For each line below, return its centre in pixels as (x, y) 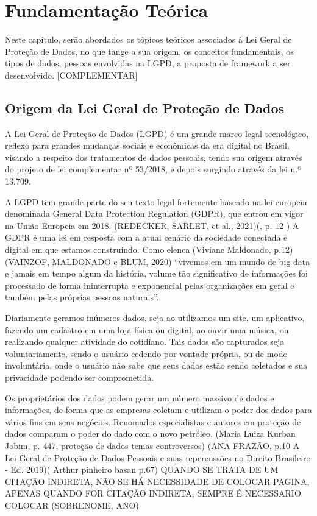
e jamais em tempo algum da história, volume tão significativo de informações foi (156, 273)
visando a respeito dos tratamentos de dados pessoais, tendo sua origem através (154, 157)
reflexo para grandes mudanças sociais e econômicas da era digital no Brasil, (147, 145)
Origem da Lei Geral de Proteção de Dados (145, 108)
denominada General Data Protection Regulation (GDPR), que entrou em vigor (154, 214)
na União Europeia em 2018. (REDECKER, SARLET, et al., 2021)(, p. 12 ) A (152, 225)
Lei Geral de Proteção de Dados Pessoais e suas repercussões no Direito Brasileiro (158, 457)
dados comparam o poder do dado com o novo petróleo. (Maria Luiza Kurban (150, 433)
